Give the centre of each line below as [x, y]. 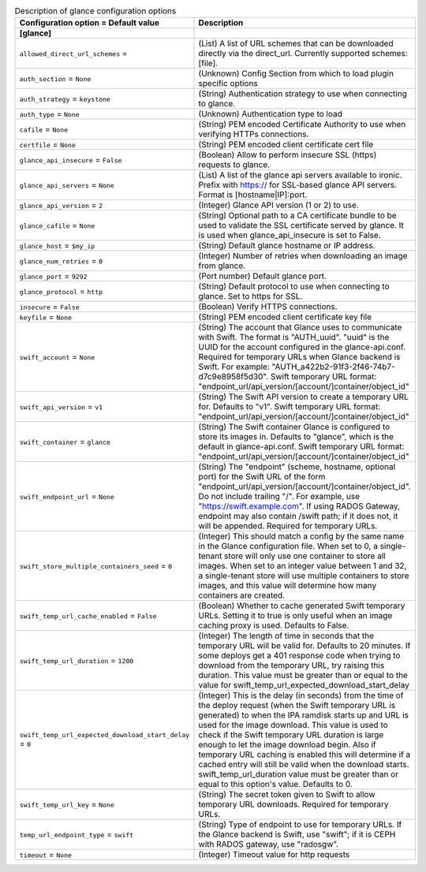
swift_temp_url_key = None [67, 804]
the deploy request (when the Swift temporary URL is [297, 706]
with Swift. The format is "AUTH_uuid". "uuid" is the [294, 337]
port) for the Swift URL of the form [262, 477]
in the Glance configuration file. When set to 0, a [288, 546]
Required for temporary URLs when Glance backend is [299, 357]
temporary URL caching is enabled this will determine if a [305, 755]
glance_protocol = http [61, 292]
